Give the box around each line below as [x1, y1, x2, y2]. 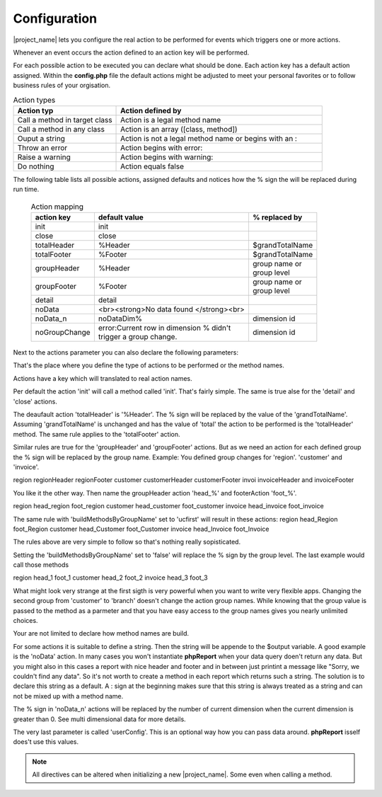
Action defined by [120, 105, 182, 115]
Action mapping [30, 202, 84, 212]
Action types [13, 95, 56, 105]
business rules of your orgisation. [13, 81, 111, 90]
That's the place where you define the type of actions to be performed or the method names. [13, 361, 284, 369]
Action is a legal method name [120, 115, 221, 125]
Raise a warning [17, 152, 71, 162]
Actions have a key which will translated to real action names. [13, 374, 192, 382]
